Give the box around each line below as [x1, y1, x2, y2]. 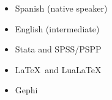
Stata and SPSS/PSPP [15, 43, 102, 55]
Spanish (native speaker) [15, 2, 108, 14]
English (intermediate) [15, 22, 100, 35]
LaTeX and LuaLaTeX [15, 63, 102, 76]
